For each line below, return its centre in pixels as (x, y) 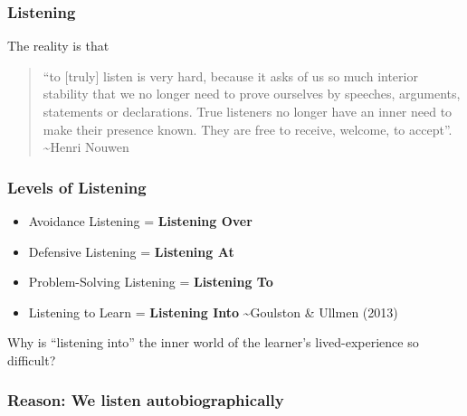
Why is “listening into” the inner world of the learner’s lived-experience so (213, 342)
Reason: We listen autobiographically (146, 400)
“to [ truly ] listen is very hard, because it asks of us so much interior (230, 76)
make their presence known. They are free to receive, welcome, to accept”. (248, 129)
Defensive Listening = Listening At (131, 251)
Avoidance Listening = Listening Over (140, 221)
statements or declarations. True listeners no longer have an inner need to (248, 111)
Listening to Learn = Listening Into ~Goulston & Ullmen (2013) (213, 312)
